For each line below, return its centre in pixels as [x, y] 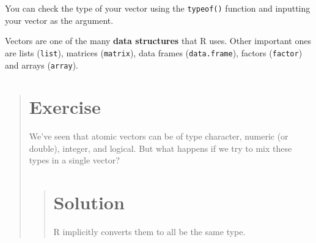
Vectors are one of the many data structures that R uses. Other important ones [158, 41]
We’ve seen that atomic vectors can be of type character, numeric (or [159, 136]
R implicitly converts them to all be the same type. [149, 232]
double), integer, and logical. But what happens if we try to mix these [160, 148]
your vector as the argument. [59, 20]
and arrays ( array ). [42, 65]
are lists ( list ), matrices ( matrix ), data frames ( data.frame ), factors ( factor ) [154, 52]
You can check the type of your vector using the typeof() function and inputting [158, 8]
